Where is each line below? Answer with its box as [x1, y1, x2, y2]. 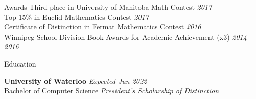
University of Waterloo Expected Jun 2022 [4, 75, 147, 86]
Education [4, 58, 36, 69]
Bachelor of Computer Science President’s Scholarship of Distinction [4, 85, 219, 96]
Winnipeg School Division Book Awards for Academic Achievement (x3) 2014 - [4, 31, 252, 42]
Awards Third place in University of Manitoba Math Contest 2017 [4, 2, 212, 12]
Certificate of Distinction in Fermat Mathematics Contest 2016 [4, 21, 201, 32]
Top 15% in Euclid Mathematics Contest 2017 [4, 11, 149, 22]
